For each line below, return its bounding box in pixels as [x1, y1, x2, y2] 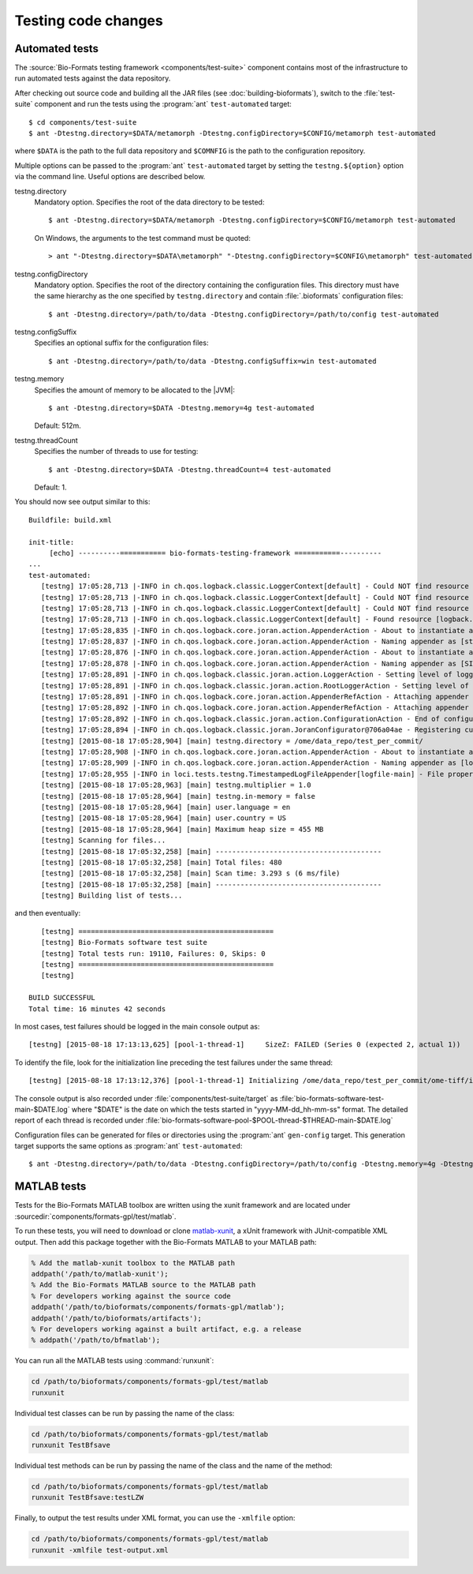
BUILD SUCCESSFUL [28, 993, 95, 1002]
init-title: [28, 538, 75, 546]
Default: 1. [34, 482, 67, 492]
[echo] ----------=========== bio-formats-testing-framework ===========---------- [49, 549, 382, 557]
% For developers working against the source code [31, 1291, 232, 1300]
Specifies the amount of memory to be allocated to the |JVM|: [34, 385, 236, 395]
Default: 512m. [34, 421, 82, 430]
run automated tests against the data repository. [14, 73, 171, 83]
